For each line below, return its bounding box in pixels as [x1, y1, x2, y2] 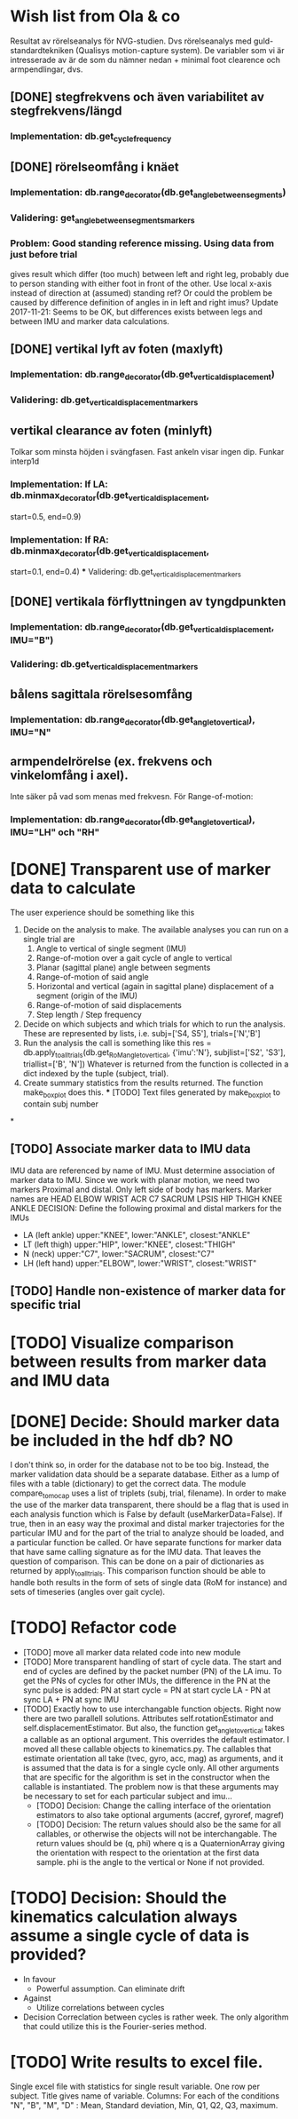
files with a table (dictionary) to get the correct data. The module [10, 1479, 247, 1489]
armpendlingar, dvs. [10, 64, 83, 75]
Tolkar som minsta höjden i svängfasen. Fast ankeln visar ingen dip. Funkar [10, 447, 285, 457]
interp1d [10, 456, 40, 467]
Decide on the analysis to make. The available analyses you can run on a [22, 925, 289, 935]
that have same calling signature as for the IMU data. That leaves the [10, 1547, 262, 1558]
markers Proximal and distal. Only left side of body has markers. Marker [10, 1184, 272, 1194]
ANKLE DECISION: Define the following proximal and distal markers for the [10, 1202, 282, 1213]
